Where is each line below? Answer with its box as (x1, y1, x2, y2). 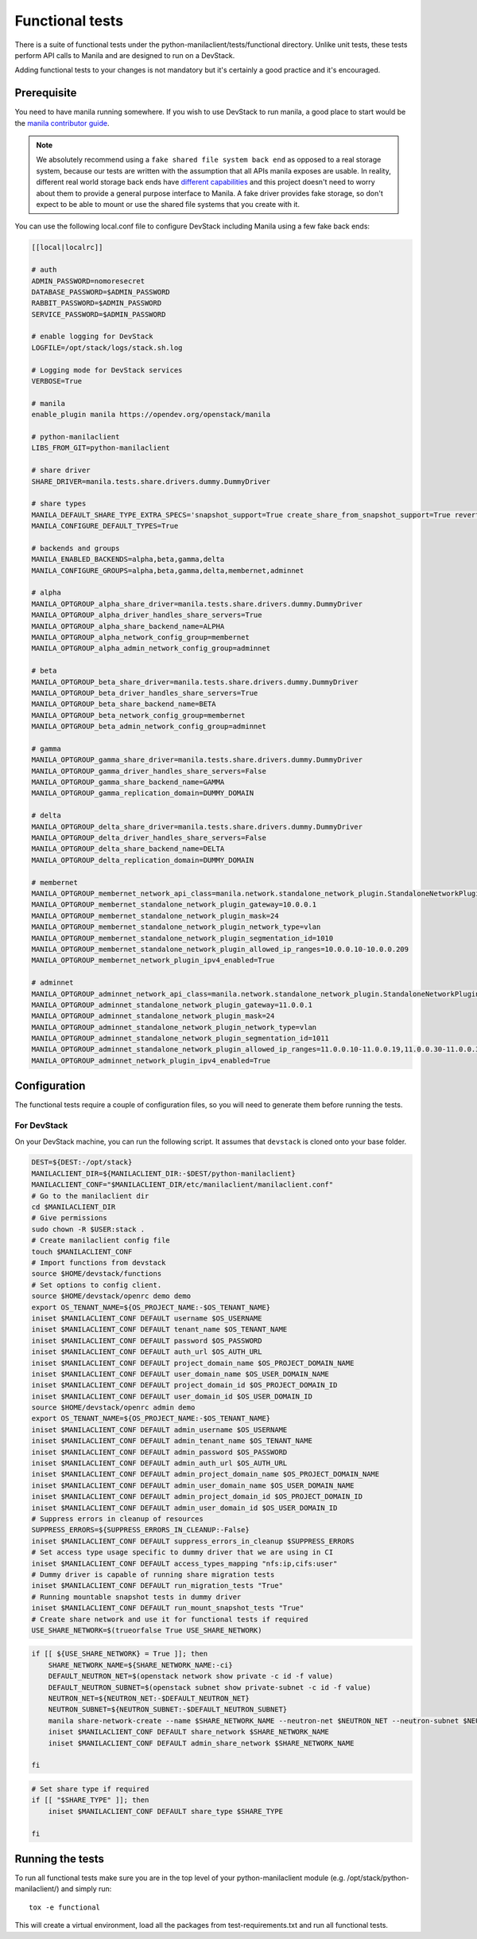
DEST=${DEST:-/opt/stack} (31, 1158, 133, 1167)
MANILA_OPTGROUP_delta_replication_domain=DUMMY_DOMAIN (31, 856, 254, 864)
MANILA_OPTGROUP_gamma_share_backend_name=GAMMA (31, 778, 225, 787)
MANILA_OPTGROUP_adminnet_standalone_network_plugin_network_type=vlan (31, 1023, 317, 1032)
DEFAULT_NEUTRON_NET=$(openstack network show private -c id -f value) (48, 1672, 334, 1681)
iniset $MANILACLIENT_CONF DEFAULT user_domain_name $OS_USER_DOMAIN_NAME (31, 1369, 330, 1379)
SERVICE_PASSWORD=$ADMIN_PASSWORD (31, 310, 166, 318)
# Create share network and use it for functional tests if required (31, 1614, 308, 1624)
